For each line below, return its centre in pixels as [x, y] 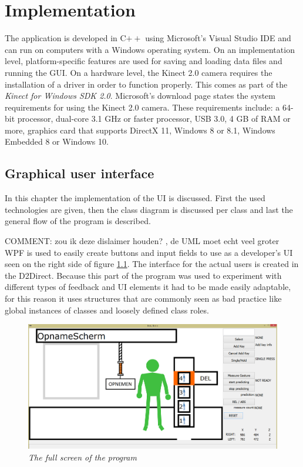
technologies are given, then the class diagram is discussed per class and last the [149, 209]
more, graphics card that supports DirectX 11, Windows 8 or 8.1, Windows [140, 130]
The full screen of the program [83, 457]
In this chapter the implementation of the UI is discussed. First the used [135, 198]
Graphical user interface [80, 173]
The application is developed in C [65, 38]
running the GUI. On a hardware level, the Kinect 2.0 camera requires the [139, 72]
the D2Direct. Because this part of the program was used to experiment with [143, 275]
